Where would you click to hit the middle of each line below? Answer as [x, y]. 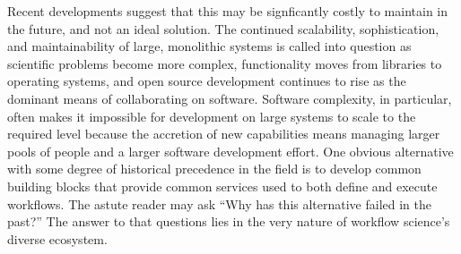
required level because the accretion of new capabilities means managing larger [224, 134]
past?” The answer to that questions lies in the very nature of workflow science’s [229, 221]
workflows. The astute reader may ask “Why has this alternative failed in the [220, 203]
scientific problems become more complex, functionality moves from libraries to [225, 63]
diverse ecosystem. [57, 238]
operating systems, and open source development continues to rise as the [207, 81]
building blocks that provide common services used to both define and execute [222, 186]
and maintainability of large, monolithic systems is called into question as [209, 46]
